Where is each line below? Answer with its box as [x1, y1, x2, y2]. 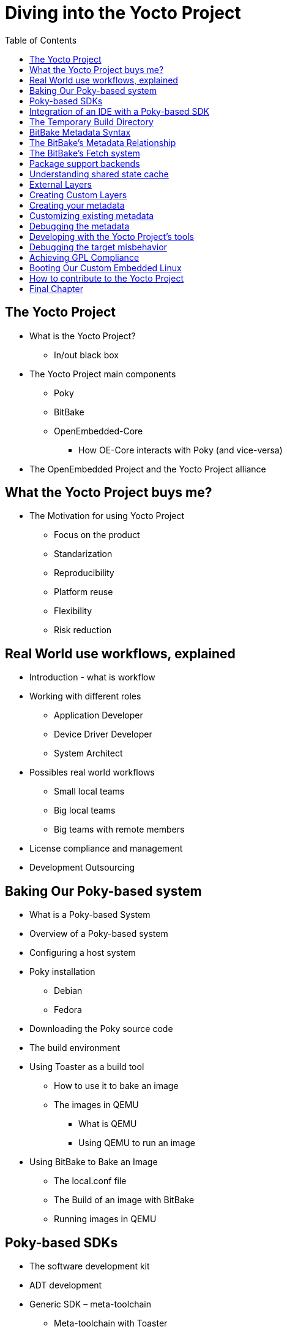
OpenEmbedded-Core [54, 425, 143, 436]
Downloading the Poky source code [29, 1023, 173, 1034]
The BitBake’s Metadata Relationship [29, 137, 176, 148]
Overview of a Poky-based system [29, 928, 168, 939]
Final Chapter [29, 283, 83, 294]
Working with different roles [29, 691, 141, 702]
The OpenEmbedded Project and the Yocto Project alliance [29, 463, 266, 474]
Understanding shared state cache [29, 168, 169, 179]
